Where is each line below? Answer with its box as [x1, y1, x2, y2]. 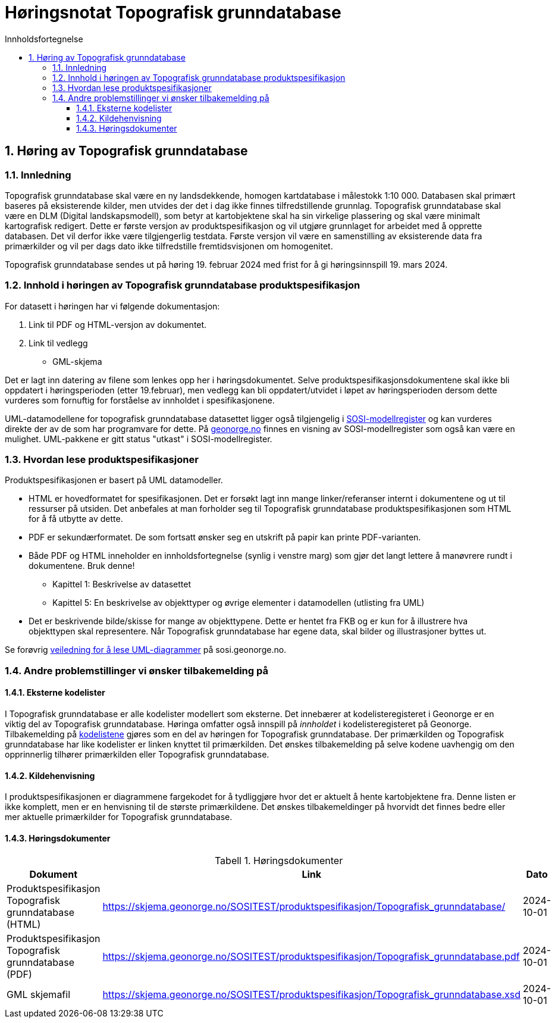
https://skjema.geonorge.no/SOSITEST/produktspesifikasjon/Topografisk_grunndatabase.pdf [102, 950, 520, 962]
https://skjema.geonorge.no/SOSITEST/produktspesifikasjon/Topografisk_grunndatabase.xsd [102, 988, 521, 1000]
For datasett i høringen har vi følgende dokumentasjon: [5, 301, 220, 311]
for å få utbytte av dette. [29, 514, 123, 524]
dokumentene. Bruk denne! [29, 561, 135, 571]
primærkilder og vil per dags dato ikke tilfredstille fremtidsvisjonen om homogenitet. [5, 240, 333, 251]
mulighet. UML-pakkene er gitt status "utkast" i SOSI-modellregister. [5, 433, 272, 444]
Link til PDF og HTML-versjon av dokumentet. [29, 319, 207, 330]
